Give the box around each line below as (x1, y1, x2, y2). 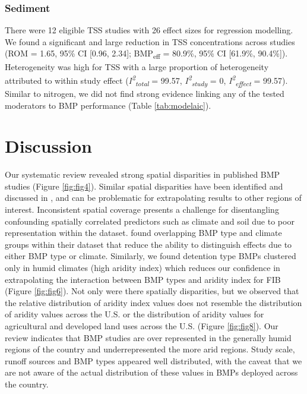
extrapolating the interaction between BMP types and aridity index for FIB (5, 273, 281, 285)
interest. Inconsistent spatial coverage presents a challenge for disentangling (5, 203, 279, 215)
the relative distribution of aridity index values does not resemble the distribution (5, 296, 302, 308)
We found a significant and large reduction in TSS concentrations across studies (5, 35, 295, 48)
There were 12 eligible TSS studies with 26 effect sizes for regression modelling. (5, 24, 293, 36)
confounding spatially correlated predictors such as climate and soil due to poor (5, 215, 295, 227)
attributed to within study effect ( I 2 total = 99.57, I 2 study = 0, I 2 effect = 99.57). (5, 73, 288, 88)
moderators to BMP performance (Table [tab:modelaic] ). (5, 99, 211, 111)
